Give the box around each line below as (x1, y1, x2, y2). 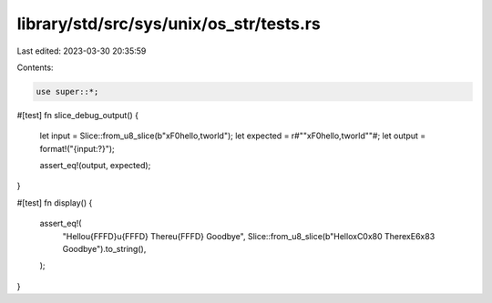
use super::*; (36, 86, 99, 96)
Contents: (16, 62, 54, 73)
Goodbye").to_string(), (62, 244, 147, 255)
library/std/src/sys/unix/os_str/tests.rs (16, 14, 321, 34)
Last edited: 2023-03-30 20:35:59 (16, 45, 147, 56)
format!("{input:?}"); (39, 143, 116, 154)
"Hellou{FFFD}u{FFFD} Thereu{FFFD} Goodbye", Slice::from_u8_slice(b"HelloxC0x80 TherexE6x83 (62, 230, 436, 241)
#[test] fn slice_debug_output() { (16, 109, 139, 120)
